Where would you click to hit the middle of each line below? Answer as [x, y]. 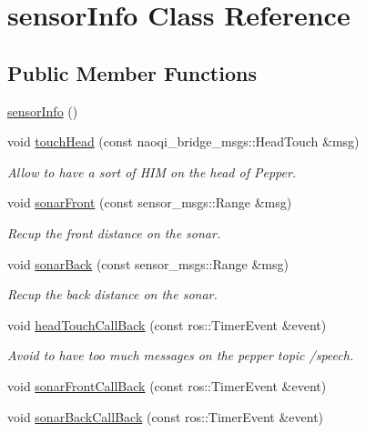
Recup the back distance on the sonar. [112, 294]
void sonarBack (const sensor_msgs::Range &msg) [148, 263]
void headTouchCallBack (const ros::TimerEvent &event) [167, 324]
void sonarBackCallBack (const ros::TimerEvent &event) [166, 416]
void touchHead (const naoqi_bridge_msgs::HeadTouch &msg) [183, 141]
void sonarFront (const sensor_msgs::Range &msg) [150, 202]
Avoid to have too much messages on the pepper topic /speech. [181, 355]
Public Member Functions [132, 72]
